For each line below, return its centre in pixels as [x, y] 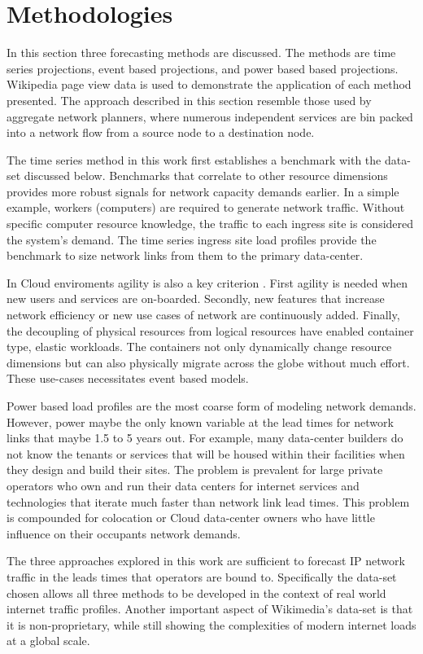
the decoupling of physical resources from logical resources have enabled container [210, 330]
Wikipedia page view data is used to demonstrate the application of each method [209, 84]
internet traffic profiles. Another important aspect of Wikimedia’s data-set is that [210, 609]
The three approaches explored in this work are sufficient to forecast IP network [206, 561]
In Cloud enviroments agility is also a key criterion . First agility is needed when [207, 282]
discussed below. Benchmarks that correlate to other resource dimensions [206, 176]
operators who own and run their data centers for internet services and [183, 485]
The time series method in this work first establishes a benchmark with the [194, 159]
